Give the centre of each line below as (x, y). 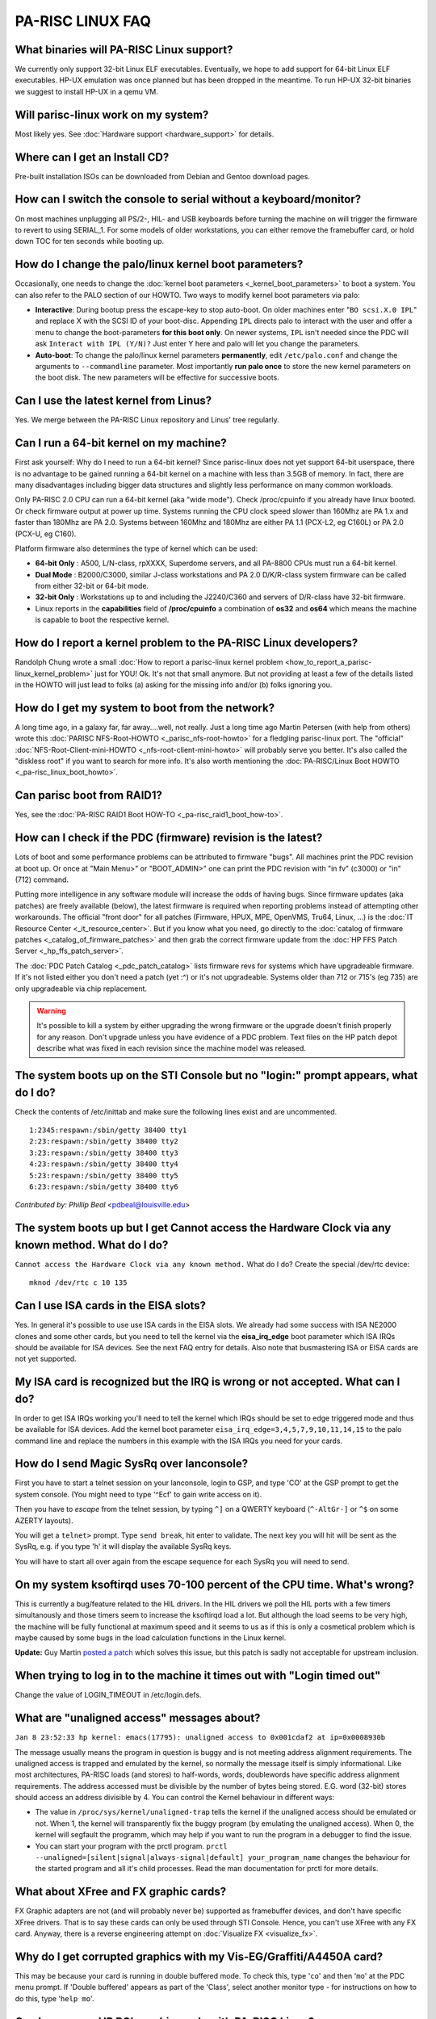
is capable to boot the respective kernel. (102, 620)
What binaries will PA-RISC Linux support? (124, 50)
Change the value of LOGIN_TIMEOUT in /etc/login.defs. (108, 1695)
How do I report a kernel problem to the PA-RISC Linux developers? (187, 643)
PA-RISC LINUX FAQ (83, 21)
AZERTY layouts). (44, 1520)
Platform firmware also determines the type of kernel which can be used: (136, 548)
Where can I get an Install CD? (92, 157)
